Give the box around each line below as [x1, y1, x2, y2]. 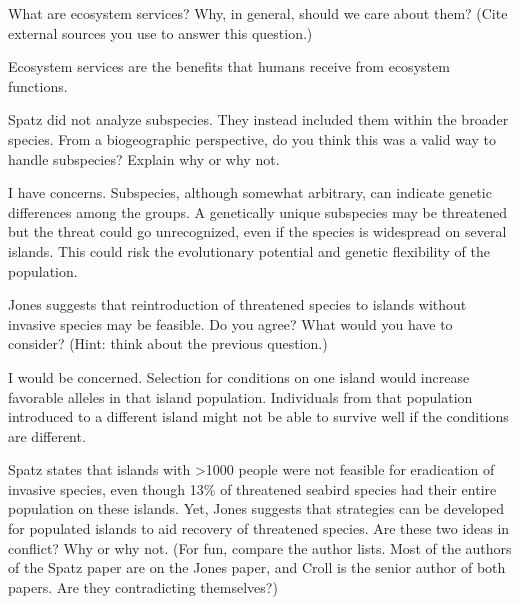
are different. [8, 425, 86, 446]
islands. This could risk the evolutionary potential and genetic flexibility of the [8, 240, 490, 261]
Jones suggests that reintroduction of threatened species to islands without [8, 294, 467, 315]
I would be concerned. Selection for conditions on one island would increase [8, 366, 470, 387]
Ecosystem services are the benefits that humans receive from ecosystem [8, 56, 450, 77]
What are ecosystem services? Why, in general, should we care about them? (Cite [8, 3, 508, 23]
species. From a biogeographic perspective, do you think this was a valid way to [8, 128, 496, 149]
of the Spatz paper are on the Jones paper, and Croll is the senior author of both [8, 557, 506, 578]
